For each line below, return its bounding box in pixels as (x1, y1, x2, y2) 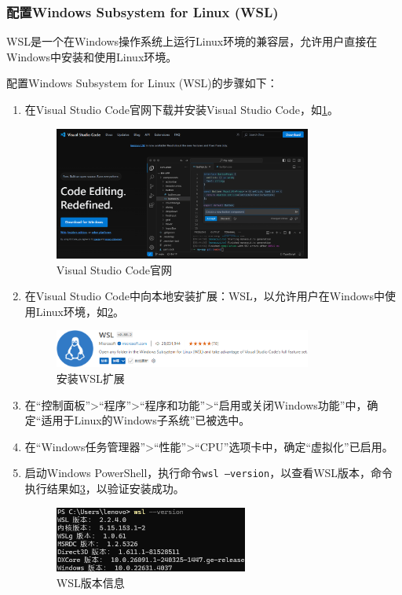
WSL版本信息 (56, 574, 125, 590)
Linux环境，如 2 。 (35, 303, 125, 319)
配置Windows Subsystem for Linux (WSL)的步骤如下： (6, 75, 278, 91)
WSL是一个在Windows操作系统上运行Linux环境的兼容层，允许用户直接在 (6, 33, 378, 50)
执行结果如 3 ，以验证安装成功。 (24, 480, 185, 497)
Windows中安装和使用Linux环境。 (6, 48, 177, 64)
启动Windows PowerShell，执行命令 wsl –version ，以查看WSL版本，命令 (24, 465, 393, 481)
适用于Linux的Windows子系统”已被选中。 (41, 412, 250, 428)
